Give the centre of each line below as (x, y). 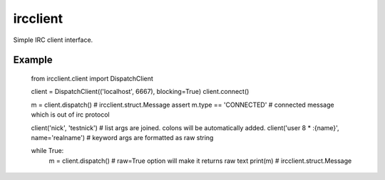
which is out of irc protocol (70, 115)
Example (33, 60)
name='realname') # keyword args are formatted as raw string (122, 137)
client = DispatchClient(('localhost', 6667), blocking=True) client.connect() (140, 92)
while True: (47, 151)
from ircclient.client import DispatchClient (92, 78)
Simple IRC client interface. (53, 40)
